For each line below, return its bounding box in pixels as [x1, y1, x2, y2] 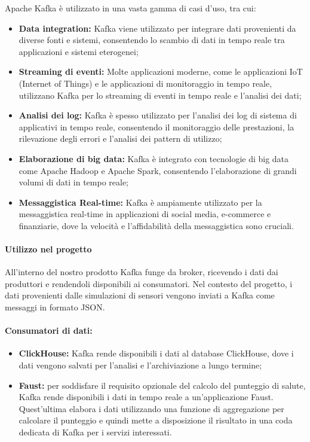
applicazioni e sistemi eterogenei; [19, 45, 139, 57]
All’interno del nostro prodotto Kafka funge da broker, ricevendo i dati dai [5, 266, 278, 278]
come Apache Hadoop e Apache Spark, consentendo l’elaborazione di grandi [19, 164, 297, 176]
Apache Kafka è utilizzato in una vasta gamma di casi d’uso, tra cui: [5, 2, 256, 14]
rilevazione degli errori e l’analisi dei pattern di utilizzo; [19, 132, 222, 145]
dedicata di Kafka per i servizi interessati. [19, 426, 172, 438]
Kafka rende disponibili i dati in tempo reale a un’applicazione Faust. [19, 391, 274, 403]
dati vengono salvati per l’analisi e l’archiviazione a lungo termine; [19, 359, 262, 371]
